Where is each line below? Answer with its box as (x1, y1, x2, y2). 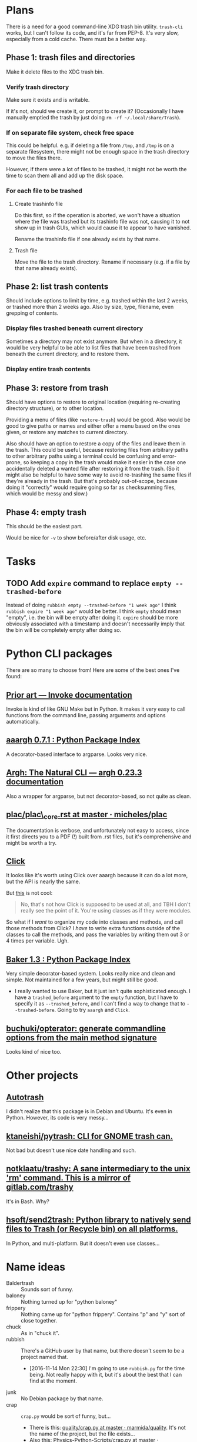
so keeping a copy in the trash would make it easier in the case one (23, 459, 186, 466)
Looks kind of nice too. (6, 1048, 62, 1055)
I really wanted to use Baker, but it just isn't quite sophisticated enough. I (14, 988, 191, 995)
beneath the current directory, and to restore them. (6, 350, 129, 357)
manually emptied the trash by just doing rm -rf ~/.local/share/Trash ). (6, 114, 181, 121)
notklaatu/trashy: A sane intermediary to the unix (6, 1164, 191, 1174)
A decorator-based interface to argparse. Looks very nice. (6, 751, 148, 758)
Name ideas (6, 1260, 66, 1274)
